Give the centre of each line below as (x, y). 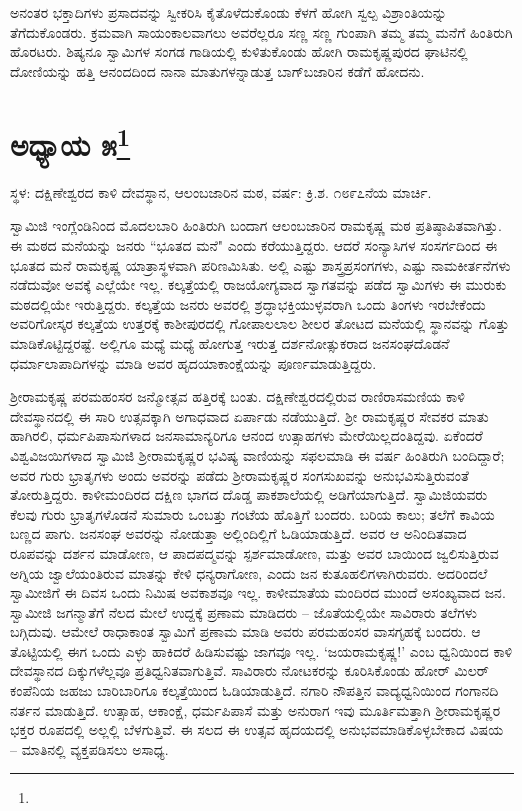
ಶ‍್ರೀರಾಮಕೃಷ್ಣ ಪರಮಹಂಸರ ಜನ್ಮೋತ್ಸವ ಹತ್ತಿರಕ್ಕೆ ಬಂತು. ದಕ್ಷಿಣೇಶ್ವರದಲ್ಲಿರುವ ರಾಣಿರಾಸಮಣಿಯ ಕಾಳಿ (237, 396)
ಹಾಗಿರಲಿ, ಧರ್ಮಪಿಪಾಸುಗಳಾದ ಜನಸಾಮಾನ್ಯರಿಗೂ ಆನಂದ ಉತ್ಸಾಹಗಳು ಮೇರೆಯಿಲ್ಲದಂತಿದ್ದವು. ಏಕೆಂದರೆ (246, 435)
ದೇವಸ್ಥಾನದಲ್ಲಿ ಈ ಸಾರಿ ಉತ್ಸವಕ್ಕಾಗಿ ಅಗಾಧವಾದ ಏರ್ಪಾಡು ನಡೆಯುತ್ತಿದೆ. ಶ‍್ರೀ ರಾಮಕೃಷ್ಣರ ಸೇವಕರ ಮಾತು (249, 415)
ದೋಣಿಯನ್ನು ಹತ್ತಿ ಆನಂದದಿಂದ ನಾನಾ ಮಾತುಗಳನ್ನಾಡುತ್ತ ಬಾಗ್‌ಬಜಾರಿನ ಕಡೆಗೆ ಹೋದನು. (217, 70)
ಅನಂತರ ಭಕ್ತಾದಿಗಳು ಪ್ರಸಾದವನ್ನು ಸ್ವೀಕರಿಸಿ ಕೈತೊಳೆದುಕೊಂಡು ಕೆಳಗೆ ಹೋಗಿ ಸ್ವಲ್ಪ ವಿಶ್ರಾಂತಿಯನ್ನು (228, 12)
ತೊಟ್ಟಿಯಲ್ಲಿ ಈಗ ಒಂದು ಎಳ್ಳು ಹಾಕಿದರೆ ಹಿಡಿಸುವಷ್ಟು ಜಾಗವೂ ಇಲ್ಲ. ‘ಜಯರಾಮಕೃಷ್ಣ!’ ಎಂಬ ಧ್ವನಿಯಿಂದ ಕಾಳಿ (261, 650)
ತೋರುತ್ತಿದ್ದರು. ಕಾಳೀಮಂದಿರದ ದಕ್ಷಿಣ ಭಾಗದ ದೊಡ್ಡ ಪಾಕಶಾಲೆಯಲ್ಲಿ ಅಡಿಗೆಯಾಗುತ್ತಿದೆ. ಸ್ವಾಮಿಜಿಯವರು (249, 494)
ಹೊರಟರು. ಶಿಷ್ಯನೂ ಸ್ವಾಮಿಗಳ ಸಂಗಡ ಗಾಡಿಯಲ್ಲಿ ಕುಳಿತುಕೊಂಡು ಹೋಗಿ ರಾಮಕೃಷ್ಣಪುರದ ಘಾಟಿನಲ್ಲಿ (239, 51)
